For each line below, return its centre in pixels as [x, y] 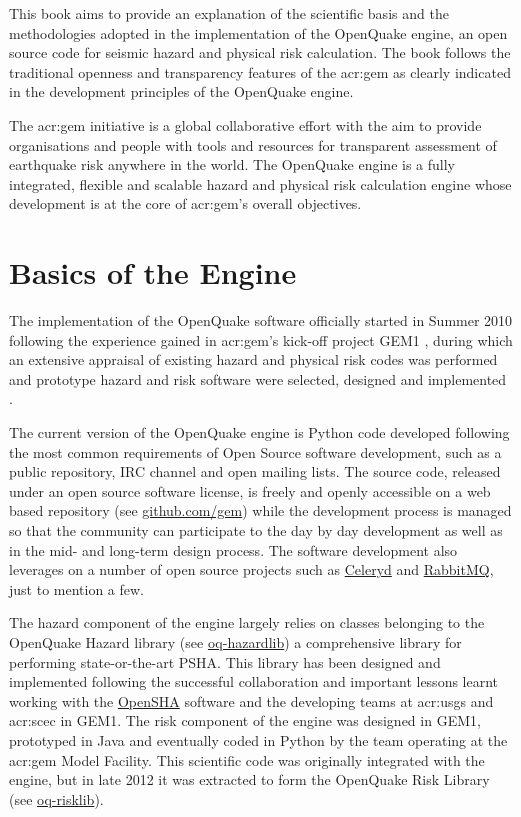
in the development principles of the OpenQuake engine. [181, 91]
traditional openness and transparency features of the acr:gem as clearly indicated [260, 71]
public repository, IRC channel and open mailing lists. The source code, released [255, 471]
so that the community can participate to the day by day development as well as [256, 530]
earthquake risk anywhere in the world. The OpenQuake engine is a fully [232, 164]
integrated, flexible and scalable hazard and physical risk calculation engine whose [260, 183]
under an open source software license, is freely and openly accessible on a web [250, 490]
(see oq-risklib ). [56, 798]
